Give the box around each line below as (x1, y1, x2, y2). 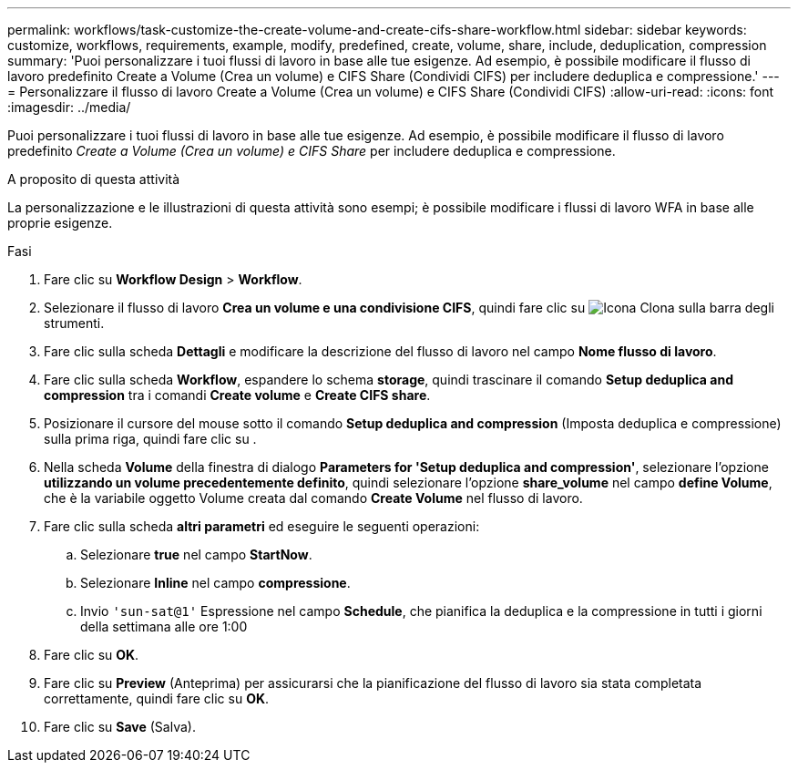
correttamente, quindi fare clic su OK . (44, 691, 270, 706)
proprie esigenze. (7, 215, 113, 231)
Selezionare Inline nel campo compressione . (80, 575, 351, 590)
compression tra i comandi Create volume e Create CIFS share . (44, 387, 431, 403)
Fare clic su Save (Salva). (44, 719, 196, 734)
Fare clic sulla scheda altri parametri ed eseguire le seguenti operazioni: (44, 518, 480, 534)
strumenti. (44, 315, 105, 331)
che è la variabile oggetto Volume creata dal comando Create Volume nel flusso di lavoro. (44, 490, 583, 506)
